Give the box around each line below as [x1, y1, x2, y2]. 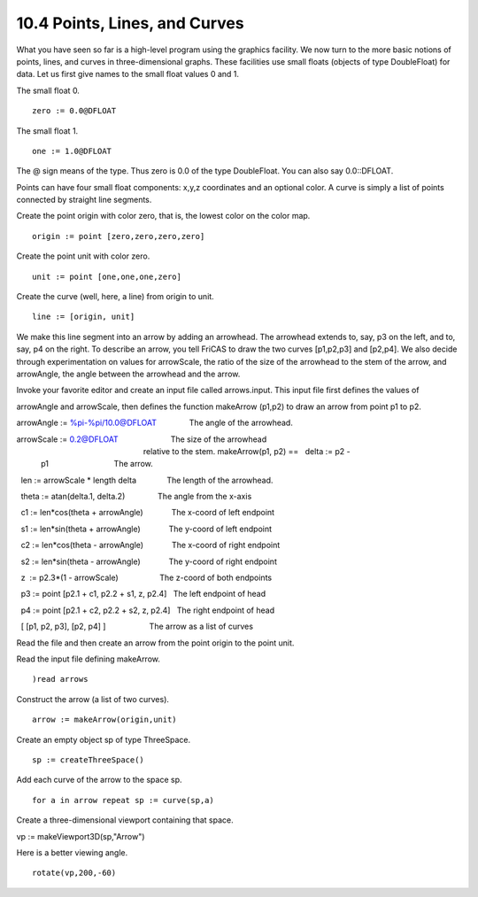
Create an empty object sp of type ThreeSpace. [16, 734, 190, 745]
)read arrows [32, 674, 89, 684]
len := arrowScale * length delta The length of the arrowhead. [20, 475, 274, 485]
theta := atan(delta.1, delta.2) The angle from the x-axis [20, 491, 252, 502]
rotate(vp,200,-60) [32, 868, 117, 878]
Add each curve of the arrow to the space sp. [16, 775, 182, 785]
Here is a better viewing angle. [16, 847, 128, 858]
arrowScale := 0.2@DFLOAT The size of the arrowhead [16, 434, 267, 445]
